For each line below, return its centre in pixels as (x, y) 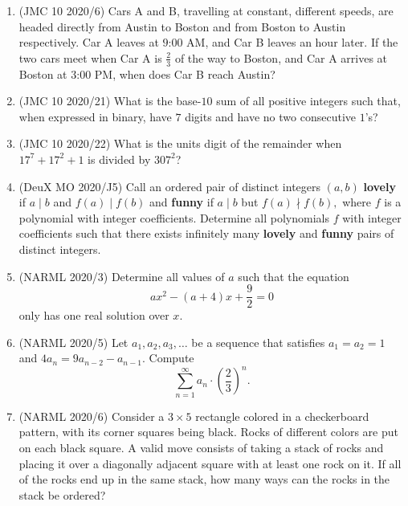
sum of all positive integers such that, (308, 101)
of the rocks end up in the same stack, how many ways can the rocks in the (204, 479)
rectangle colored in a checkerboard (282, 416)
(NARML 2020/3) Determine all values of (122, 276)
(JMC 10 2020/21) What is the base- (110, 101)
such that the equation (294, 276)
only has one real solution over (94, 315)
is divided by (119, 159)
